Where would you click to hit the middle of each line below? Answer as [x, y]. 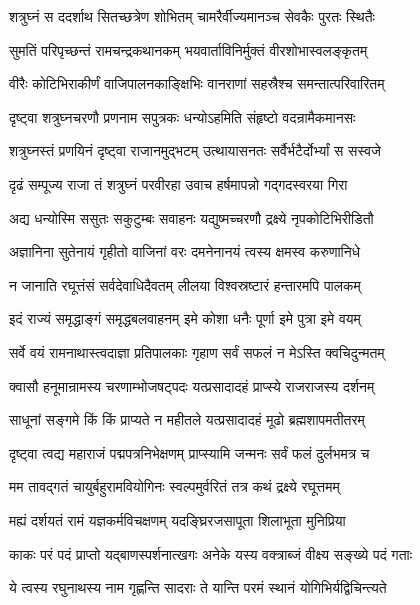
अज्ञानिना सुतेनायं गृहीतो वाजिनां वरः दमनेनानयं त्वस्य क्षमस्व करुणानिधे [185, 251]
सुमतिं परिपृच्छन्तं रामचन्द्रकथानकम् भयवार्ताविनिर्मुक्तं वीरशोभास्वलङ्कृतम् [188, 49]
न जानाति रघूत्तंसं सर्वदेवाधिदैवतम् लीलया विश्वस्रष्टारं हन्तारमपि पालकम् [185, 284]
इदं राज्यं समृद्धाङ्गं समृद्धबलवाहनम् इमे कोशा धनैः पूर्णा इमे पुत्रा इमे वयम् [185, 318]
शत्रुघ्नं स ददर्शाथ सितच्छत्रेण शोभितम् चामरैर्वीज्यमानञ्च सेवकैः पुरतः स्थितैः [192, 16]
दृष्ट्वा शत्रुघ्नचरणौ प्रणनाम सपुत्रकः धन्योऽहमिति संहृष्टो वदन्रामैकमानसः [182, 116]
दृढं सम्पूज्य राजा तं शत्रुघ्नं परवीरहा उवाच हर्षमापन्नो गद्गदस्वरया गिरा [178, 183]
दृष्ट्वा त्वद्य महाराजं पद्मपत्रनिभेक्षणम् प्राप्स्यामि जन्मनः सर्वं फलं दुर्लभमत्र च [189, 452]
